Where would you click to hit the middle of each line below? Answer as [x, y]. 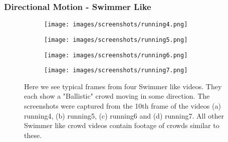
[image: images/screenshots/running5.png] [116, 40]
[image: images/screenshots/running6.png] [116, 55]
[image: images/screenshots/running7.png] [116, 71]
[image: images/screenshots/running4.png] [116, 25]
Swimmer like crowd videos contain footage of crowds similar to [122, 125]
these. [33, 135]
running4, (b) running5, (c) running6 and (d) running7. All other [124, 115]
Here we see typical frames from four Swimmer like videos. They [123, 86]
